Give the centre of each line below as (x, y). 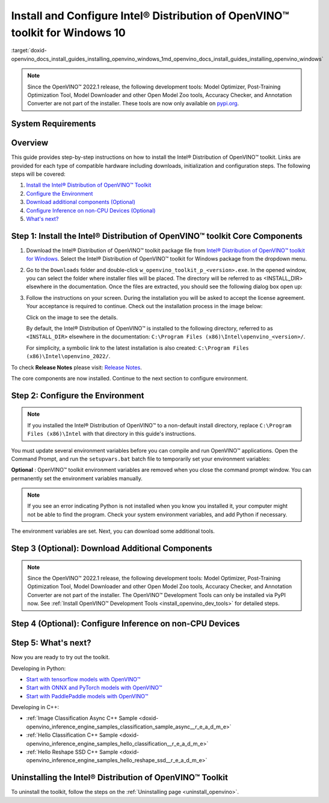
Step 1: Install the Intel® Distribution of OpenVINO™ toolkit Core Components (157, 236)
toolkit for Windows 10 (68, 33)
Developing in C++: (35, 707)
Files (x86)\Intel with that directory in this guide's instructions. (112, 434)
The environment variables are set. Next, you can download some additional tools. (113, 531)
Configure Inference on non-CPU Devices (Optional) (91, 210)
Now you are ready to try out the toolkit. (61, 657)
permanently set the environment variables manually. (77, 478)
